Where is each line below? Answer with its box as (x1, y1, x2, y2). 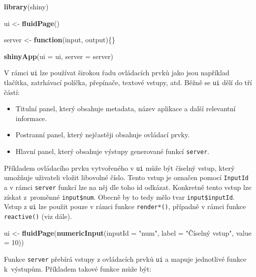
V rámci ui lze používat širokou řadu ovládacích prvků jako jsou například (4, 67, 229, 78)
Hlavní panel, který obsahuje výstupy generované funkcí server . (15, 146, 210, 156)
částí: (4, 87, 20, 97)
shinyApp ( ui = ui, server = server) (4, 51, 113, 61)
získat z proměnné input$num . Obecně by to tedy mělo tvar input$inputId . (4, 191, 235, 202)
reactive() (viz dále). (4, 211, 72, 221)
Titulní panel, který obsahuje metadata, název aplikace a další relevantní (15, 103, 236, 114)
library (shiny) (4, 1, 49, 11)
